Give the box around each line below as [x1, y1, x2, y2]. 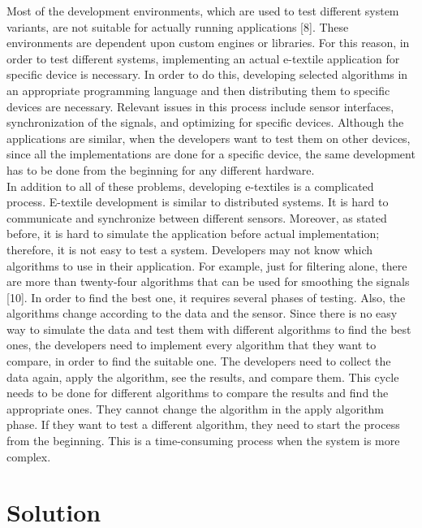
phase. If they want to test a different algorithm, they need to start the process [6, 416, 400, 433]
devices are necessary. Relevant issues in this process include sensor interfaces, [6, 97, 394, 115]
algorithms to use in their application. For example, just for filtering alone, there [6, 257, 407, 274]
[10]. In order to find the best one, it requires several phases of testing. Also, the [6, 288, 406, 305]
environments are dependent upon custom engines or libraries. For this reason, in [6, 34, 410, 51]
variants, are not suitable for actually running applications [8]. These [6, 18, 349, 35]
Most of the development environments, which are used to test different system [6, 2, 399, 19]
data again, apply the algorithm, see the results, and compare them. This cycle [6, 368, 399, 385]
